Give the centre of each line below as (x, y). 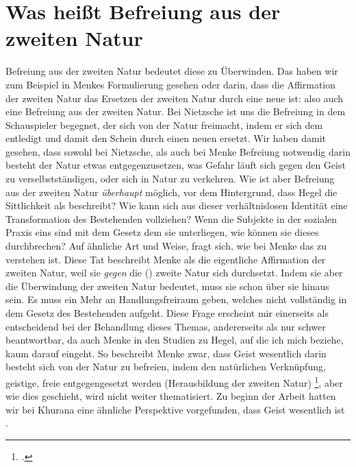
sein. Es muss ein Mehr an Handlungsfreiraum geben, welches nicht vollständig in (176, 299)
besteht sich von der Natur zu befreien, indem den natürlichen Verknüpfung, (166, 367)
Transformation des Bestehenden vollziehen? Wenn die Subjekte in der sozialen (171, 218)
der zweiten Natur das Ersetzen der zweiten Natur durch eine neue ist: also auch (175, 98)
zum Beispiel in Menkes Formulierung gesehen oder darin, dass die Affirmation (171, 84)
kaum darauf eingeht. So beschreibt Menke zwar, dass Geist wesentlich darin (166, 353)
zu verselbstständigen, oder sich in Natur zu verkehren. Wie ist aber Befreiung (170, 179)
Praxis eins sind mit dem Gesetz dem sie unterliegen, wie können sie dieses (162, 232)
